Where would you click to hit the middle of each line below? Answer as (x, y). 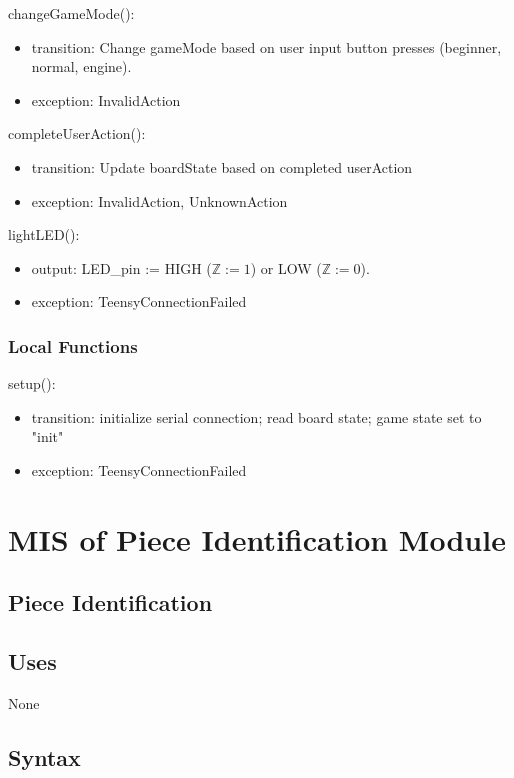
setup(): (32, 383)
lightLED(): (44, 234)
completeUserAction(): (77, 133)
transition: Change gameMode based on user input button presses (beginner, (266, 46)
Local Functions (73, 345)
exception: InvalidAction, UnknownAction (159, 200)
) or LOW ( (286, 267)
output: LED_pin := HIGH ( (121, 267)
